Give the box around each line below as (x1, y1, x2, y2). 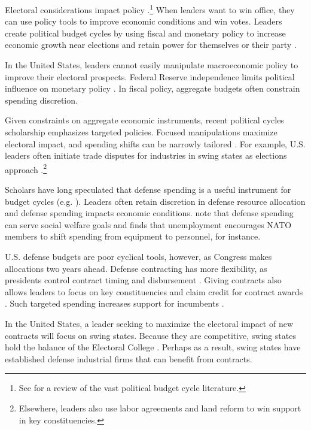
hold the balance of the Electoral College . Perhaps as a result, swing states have (5, 341, 301, 353)
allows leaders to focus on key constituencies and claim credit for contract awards (5, 285, 303, 298)
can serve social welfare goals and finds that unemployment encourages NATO (5, 218, 292, 231)
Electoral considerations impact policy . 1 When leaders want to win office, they (5, 2, 295, 16)
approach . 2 (5, 161, 47, 175)
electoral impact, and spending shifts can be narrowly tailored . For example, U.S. (5, 137, 306, 150)
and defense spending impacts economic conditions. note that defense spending (5, 207, 294, 219)
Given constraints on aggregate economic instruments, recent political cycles (5, 114, 284, 126)
